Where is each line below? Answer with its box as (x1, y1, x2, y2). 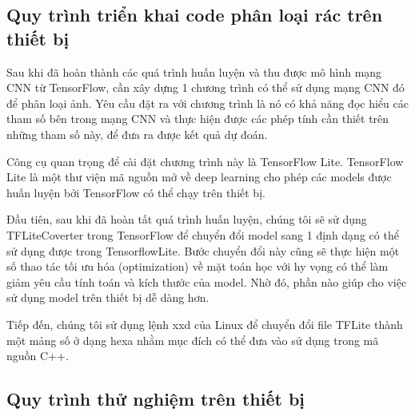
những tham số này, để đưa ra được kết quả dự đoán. (6, 125, 268, 142)
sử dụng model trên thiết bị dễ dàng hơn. (6, 289, 209, 306)
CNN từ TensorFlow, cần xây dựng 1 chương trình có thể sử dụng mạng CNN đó (6, 79, 405, 96)
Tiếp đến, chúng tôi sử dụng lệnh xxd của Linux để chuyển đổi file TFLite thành (6, 315, 403, 332)
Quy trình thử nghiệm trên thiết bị (6, 386, 305, 411)
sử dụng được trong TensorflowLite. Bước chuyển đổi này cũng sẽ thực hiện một (6, 242, 400, 259)
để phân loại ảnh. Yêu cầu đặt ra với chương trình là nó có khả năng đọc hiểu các (6, 94, 409, 111)
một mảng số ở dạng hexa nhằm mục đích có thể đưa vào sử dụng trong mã (6, 331, 379, 348)
